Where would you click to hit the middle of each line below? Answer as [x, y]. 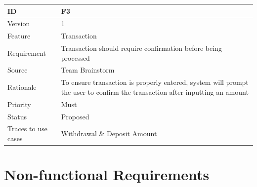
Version [19, 23]
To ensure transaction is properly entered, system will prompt [155, 82]
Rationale [22, 87]
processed [75, 57]
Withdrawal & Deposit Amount [109, 133]
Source [18, 70]
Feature [19, 36]
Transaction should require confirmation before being [141, 48]
